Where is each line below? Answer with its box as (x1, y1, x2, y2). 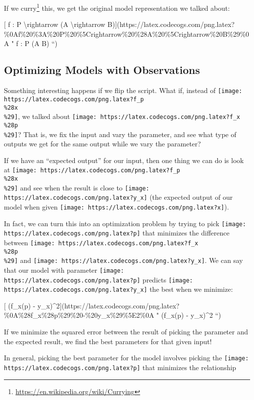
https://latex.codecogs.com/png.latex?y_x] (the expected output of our (4, 192, 233, 202)
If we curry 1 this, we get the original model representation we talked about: (4, 1, 230, 13)
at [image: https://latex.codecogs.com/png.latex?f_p (4, 165, 180, 175)
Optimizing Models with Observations (4, 62, 200, 77)
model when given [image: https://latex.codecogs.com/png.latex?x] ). (4, 201, 229, 212)
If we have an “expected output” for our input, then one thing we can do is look (4, 155, 244, 165)
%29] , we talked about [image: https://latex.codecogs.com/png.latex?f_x (4, 111, 240, 121)
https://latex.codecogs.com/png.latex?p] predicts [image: (4, 274, 193, 284)
